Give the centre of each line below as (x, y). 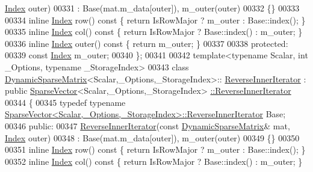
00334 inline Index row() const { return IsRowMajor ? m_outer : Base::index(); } (155, 20)
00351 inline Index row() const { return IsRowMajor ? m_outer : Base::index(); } (155, 149)
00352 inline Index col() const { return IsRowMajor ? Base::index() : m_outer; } (154, 161)
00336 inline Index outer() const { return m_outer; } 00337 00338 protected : (147, 43)
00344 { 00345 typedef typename (65, 102)
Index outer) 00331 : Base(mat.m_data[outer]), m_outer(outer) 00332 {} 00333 (152, 8)
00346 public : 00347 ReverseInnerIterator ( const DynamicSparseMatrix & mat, (147, 125)
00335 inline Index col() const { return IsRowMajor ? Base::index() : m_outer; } (154, 32)
